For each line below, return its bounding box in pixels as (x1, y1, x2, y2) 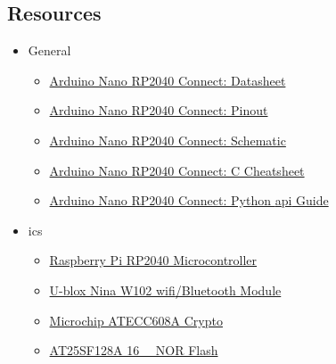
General (28, 41, 71, 60)
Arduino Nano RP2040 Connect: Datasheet (49, 70, 286, 89)
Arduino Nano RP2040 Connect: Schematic (49, 130, 286, 149)
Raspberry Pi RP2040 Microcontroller (49, 251, 258, 269)
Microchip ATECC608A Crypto (49, 310, 223, 329)
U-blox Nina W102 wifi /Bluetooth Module (49, 280, 282, 299)
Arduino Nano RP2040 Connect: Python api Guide (49, 191, 329, 210)
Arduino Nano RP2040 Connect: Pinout (49, 101, 268, 120)
